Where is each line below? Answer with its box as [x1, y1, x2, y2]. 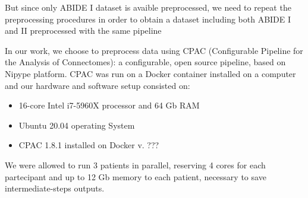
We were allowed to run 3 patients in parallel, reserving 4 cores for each [5, 158, 266, 171]
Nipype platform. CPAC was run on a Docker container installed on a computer [5, 67, 296, 79]
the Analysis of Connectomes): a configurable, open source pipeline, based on [5, 56, 286, 68]
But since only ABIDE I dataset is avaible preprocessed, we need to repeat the [5, 1, 291, 13]
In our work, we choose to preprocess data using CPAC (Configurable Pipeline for [5, 44, 303, 56]
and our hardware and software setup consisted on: [5, 79, 190, 91]
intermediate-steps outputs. [5, 182, 105, 194]
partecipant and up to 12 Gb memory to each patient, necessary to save [5, 170, 266, 183]
